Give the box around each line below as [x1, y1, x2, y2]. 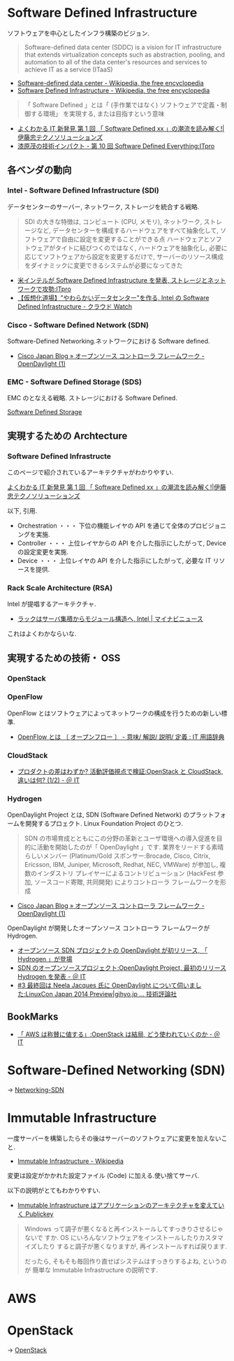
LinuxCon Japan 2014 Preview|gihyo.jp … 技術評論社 [25, 990, 177, 999]
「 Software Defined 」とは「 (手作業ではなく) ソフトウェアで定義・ [24, 100, 221, 109]
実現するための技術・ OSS [7, 652, 121, 664]
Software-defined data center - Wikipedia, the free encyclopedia [17, 78, 204, 87]
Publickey [25, 1210, 54, 1218]
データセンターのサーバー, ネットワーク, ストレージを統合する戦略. [7, 202, 200, 211]
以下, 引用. [7, 506, 38, 515]
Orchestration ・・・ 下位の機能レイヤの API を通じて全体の [17, 521, 190, 530]
